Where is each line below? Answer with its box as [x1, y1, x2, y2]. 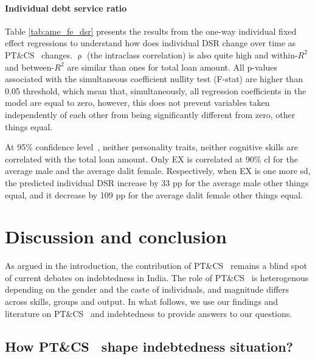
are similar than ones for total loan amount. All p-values [67, 60, 277, 73]
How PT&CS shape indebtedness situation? [5, 336, 294, 355]
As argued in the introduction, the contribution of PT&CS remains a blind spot [5, 259, 307, 272]
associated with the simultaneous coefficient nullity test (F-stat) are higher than [5, 72, 303, 85]
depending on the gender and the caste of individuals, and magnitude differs [5, 283, 289, 296]
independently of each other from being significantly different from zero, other [5, 108, 296, 120]
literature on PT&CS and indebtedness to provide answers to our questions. [5, 307, 292, 319]
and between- [5, 60, 55, 73]
